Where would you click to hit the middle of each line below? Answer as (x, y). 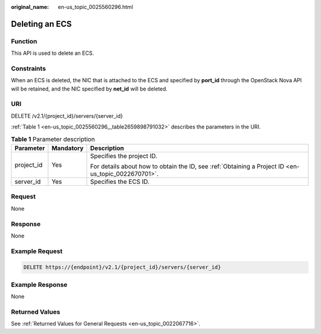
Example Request (37, 251)
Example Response (39, 285)
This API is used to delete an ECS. (53, 53)
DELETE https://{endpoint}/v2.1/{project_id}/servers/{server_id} (122, 267)
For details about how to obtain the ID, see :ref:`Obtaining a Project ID (187, 166)
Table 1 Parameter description (53, 139)
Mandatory (67, 148)
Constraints (29, 68)
